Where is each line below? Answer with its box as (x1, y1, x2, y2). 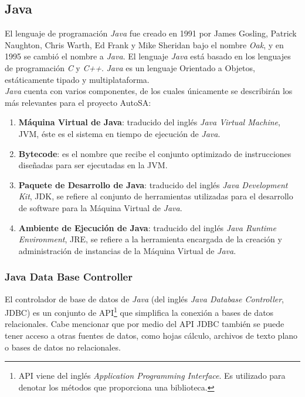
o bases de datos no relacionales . (5, 341, 121, 353)
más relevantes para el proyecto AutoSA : (5, 96, 151, 108)
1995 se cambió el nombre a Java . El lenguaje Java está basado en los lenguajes (5, 50, 291, 62)
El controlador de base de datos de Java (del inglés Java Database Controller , (5, 292, 284, 305)
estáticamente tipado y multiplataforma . (5, 73, 150, 85)
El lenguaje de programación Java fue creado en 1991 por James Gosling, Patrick (5, 27, 297, 39)
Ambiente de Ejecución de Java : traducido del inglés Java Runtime (18, 221, 276, 233)
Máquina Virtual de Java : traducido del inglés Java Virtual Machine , (18, 116, 280, 128)
